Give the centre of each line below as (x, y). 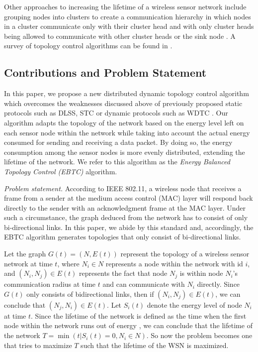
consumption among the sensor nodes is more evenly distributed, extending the (125, 152)
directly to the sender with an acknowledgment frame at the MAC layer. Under (125, 207)
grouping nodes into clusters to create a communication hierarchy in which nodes (128, 16)
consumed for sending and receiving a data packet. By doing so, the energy (118, 142)
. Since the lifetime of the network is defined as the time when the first (139, 315)
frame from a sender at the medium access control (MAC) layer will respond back (129, 198)
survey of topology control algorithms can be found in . (88, 46)
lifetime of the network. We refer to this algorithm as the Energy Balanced (117, 162)
